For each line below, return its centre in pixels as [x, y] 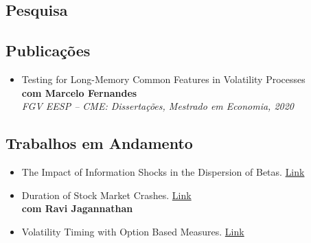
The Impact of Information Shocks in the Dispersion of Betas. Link [163, 171]
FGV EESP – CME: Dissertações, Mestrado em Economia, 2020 [158, 106]
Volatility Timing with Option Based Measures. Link [133, 231]
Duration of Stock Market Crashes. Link [106, 195]
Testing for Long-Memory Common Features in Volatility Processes [163, 79]
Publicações [48, 50]
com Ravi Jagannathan [77, 208]
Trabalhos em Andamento [99, 143]
